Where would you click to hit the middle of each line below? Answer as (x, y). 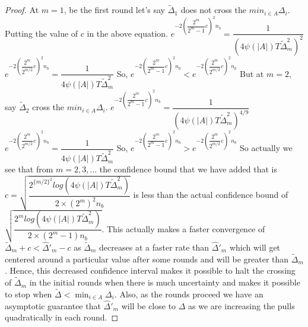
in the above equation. (128, 33)
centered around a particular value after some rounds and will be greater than (147, 259)
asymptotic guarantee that (53, 305)
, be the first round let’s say (114, 10)
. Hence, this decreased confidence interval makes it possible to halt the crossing (150, 270)
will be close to (149, 305)
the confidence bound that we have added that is (188, 169)
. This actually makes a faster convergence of (183, 228)
